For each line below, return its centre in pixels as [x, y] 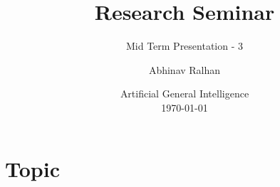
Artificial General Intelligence [185, 93]
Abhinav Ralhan [185, 69]
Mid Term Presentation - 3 [185, 46]
